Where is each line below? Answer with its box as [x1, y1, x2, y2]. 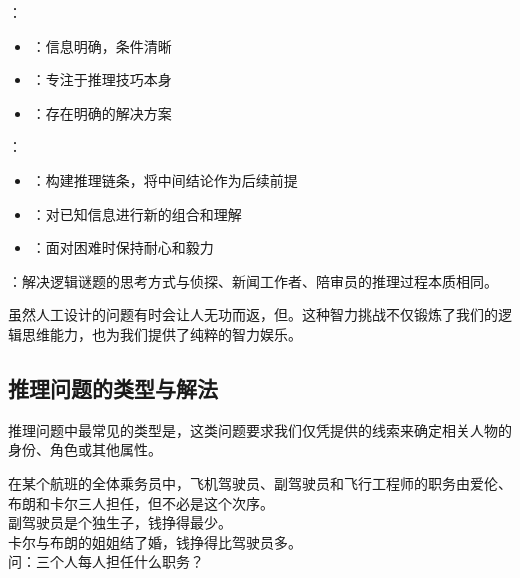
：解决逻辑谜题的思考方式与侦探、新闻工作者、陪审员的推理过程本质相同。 [8, 270, 498, 291]
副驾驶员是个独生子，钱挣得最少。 [8, 512, 232, 533]
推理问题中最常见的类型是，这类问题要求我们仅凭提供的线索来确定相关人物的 [8, 419, 512, 440]
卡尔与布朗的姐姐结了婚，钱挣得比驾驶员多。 [8, 531, 302, 552]
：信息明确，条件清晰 [31, 35, 172, 56]
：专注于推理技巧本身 [31, 69, 172, 90]
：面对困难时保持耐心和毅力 [31, 237, 214, 258]
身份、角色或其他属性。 [8, 439, 162, 460]
